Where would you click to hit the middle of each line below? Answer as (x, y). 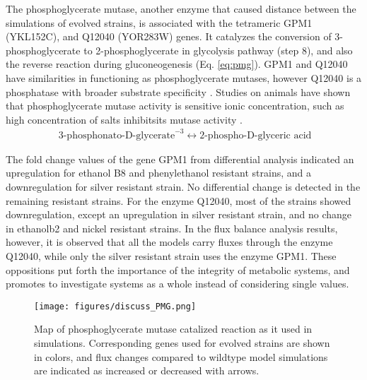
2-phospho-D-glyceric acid (256, 135)
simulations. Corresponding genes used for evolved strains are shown (182, 343)
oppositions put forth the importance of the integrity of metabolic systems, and (178, 269)
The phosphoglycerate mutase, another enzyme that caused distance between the (181, 8)
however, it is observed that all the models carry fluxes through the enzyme (169, 242)
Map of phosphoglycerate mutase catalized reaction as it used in (173, 329)
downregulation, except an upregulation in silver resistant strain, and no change (179, 214)
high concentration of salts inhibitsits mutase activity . (124, 119)
